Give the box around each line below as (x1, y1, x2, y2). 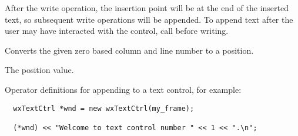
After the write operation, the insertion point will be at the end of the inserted (5, 2, 289, 13)
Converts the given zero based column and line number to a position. (5, 44, 254, 56)
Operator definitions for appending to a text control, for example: (5, 83, 242, 95)
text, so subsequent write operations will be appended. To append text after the (5, 13, 293, 25)
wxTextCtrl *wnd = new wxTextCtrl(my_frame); (13, 104, 195, 113)
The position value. (5, 64, 74, 76)
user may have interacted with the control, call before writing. (5, 25, 229, 37)
